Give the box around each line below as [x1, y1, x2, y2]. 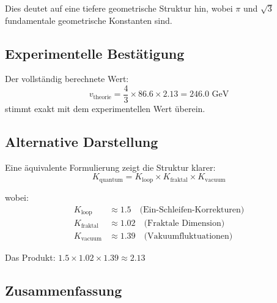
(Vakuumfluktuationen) [144, 232, 233, 241]
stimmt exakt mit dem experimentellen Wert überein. [5, 102, 205, 115]
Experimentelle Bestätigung [5, 43, 185, 62]
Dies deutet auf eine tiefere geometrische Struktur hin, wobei [5, 2, 233, 14]
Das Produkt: [5, 251, 56, 264]
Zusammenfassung [5, 281, 122, 300]
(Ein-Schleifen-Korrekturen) [139, 205, 245, 214]
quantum [99, 176, 123, 183]
